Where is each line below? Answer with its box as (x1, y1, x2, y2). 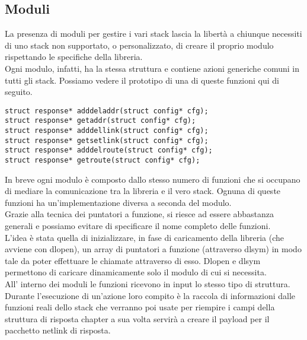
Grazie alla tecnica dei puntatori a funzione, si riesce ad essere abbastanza (5, 208, 274, 220)
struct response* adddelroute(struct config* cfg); (5, 146, 213, 155)
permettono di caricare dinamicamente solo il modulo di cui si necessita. (5, 266, 267, 278)
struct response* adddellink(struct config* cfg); (5, 126, 209, 135)
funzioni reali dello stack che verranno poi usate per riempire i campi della (5, 301, 275, 313)
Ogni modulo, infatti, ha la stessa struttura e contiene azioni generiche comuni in (5, 62, 300, 74)
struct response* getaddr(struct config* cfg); (5, 116, 196, 125)
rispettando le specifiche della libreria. (5, 50, 143, 63)
